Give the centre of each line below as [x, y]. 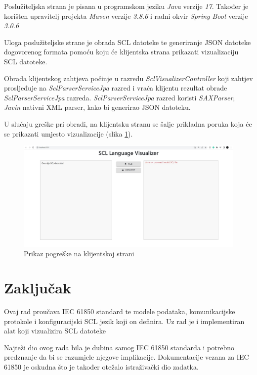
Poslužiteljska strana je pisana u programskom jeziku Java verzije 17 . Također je [126, 6]
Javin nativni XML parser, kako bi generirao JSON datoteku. [97, 107]
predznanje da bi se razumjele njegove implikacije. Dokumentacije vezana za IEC [127, 357]
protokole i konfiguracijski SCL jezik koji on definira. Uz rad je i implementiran [124, 321]
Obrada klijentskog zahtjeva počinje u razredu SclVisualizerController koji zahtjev [128, 78]
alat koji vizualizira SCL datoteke [55, 331]
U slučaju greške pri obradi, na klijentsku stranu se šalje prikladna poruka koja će [128, 123]
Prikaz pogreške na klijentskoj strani [79, 254]
